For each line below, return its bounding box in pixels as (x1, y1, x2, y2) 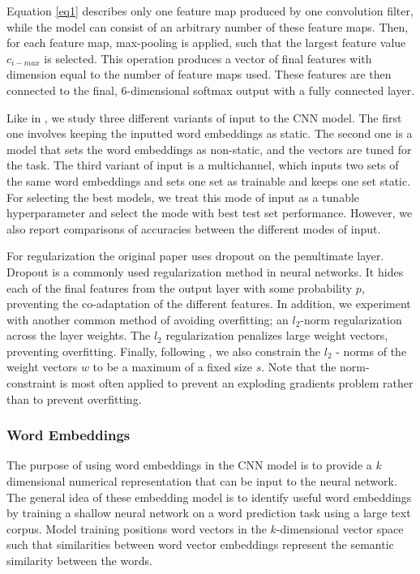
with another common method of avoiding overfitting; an (6, 311, 289, 328)
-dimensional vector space (276, 520, 404, 537)
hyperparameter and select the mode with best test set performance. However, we (6, 204, 413, 221)
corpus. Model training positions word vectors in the (6, 520, 267, 537)
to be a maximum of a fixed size (92, 358, 253, 375)
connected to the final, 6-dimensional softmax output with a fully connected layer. (6, 81, 415, 98)
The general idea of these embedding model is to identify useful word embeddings (6, 488, 412, 505)
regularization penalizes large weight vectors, (165, 327, 388, 344)
